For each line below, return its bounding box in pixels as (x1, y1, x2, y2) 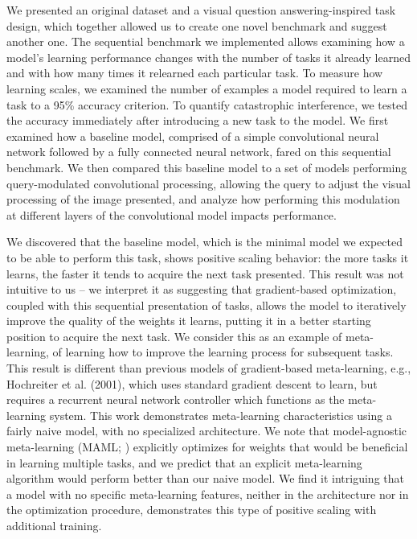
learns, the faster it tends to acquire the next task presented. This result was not (6, 265, 404, 282)
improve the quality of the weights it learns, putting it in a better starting (6, 312, 371, 329)
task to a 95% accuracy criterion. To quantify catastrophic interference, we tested (6, 96, 407, 113)
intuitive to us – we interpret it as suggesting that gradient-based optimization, (6, 281, 397, 298)
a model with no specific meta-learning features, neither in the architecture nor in (6, 485, 409, 502)
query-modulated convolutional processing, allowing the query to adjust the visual (6, 175, 411, 191)
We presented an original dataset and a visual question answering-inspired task (6, 2, 396, 18)
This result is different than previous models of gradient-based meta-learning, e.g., (6, 360, 411, 376)
